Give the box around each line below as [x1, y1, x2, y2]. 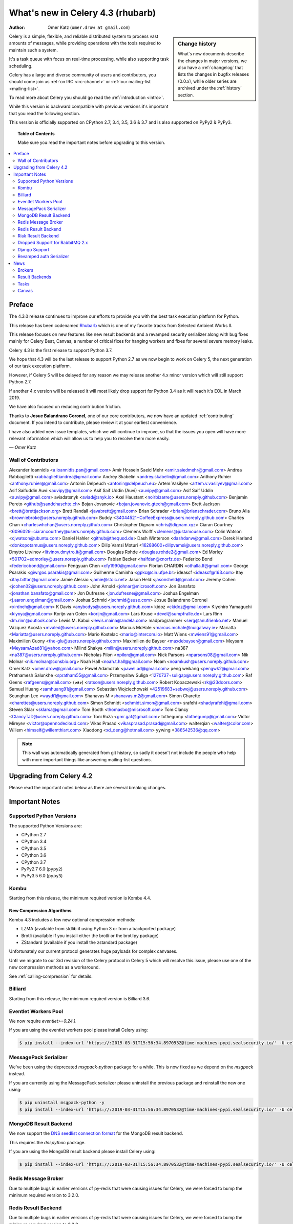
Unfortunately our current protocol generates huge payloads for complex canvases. [9, 948, 178, 954]
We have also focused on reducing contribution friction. [9, 404, 122, 410]
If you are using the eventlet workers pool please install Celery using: [9, 1027, 148, 1033]
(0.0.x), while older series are [178, 78, 237, 84]
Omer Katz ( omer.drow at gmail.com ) [47, 24, 130, 30]
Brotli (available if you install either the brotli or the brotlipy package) [21, 933, 159, 939]
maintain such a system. [9, 47, 58, 53]
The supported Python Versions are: [9, 823, 82, 828]
